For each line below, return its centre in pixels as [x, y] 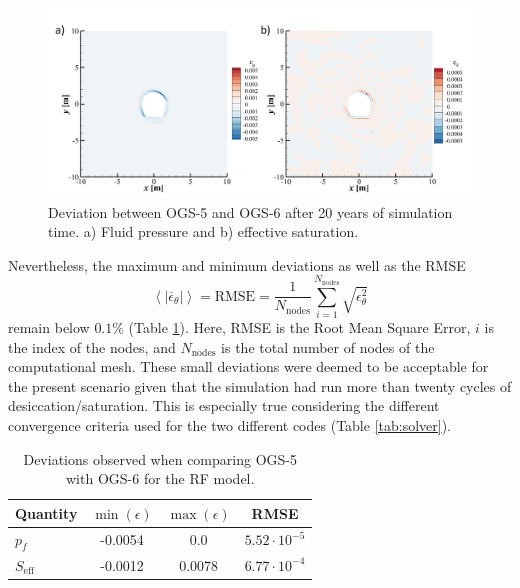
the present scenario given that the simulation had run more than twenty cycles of [260, 385]
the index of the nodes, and [92, 346]
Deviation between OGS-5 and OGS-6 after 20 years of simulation [250, 211]
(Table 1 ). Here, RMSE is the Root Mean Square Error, [299, 326]
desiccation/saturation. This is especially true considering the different [224, 405]
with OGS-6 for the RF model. [160, 478]
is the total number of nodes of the [328, 346]
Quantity [46, 512]
